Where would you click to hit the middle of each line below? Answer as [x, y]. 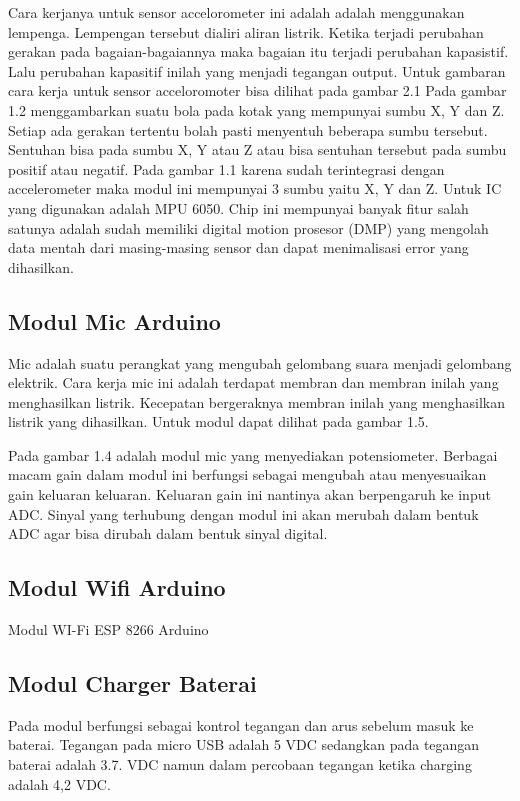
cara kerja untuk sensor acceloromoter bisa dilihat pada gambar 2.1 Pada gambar [257, 90]
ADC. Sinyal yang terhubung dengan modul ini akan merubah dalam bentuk [243, 513]
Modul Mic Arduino [114, 320]
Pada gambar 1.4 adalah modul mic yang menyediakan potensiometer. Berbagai [253, 454]
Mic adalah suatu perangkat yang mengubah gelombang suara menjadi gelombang [260, 362]
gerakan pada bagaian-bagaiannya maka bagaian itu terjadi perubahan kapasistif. [258, 51]
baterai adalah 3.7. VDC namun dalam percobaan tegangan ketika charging [240, 764]
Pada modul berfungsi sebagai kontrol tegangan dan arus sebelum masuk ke [241, 724]
